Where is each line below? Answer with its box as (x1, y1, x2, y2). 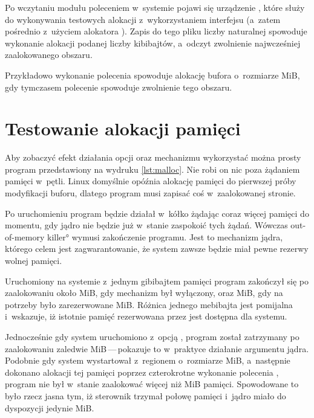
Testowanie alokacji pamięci (5, 116, 241, 141)
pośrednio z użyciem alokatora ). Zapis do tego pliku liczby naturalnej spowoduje (5, 25, 307, 37)
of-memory (5, 230, 45, 243)
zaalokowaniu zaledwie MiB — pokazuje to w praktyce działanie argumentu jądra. (5, 342, 309, 355)
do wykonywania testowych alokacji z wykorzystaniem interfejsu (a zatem (5, 13, 281, 25)
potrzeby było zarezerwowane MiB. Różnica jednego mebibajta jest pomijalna (5, 298, 293, 310)
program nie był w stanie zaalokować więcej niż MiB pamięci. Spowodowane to (5, 378, 299, 390)
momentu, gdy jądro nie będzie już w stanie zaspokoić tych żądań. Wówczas (5, 219, 288, 231)
